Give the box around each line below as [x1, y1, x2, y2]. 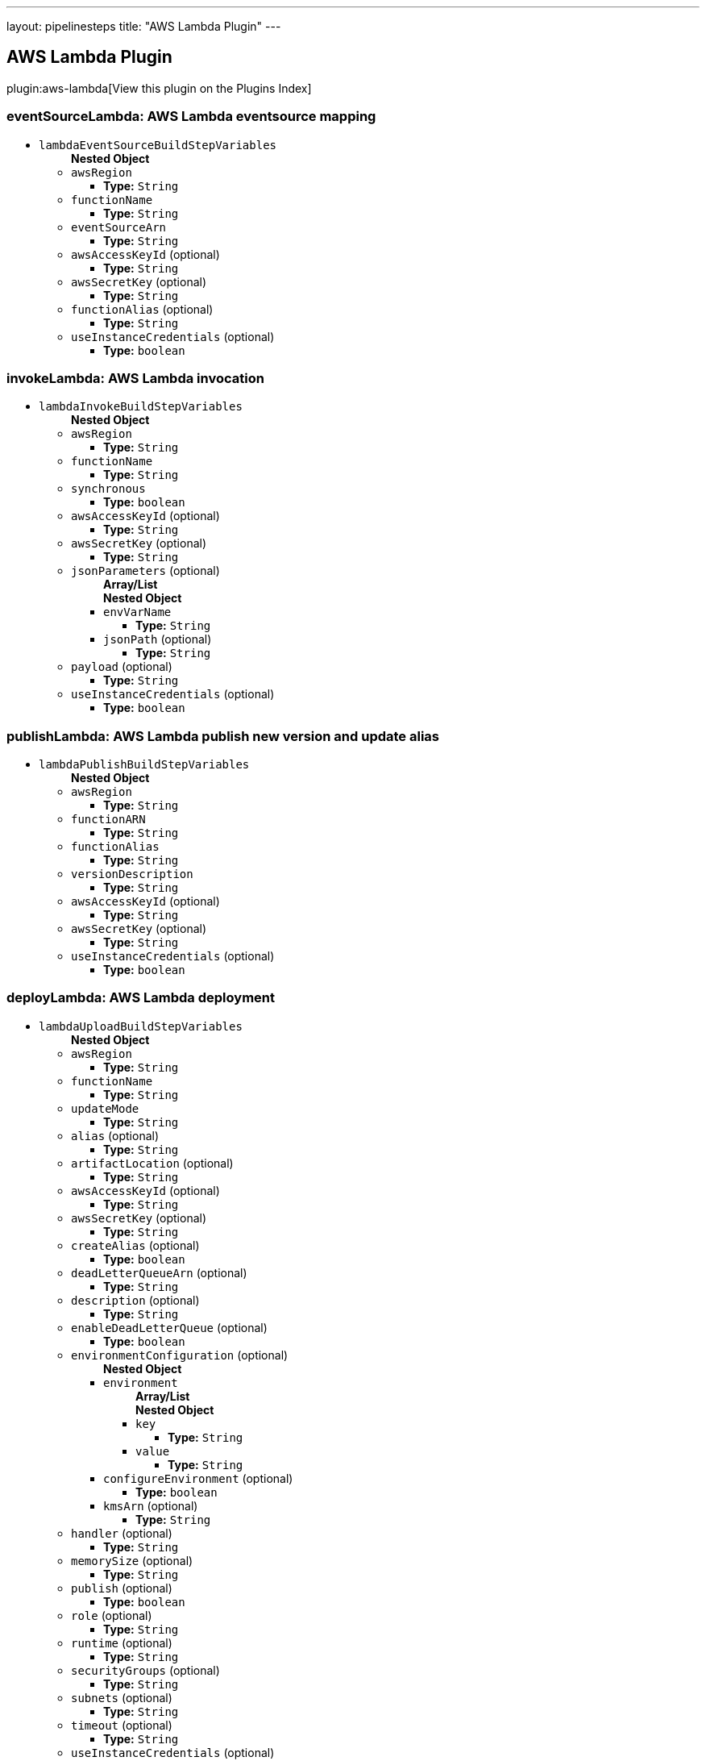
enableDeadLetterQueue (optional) [71, 1320, 268, 1334]
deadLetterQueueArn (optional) [71, 1265, 247, 1280]
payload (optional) [71, 660, 172, 674]
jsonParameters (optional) [71, 564, 220, 578]
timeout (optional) [71, 1717, 172, 1732]
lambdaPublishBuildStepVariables [39, 758, 250, 772]
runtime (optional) [71, 1635, 172, 1650]
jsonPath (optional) [103, 632, 212, 647]
